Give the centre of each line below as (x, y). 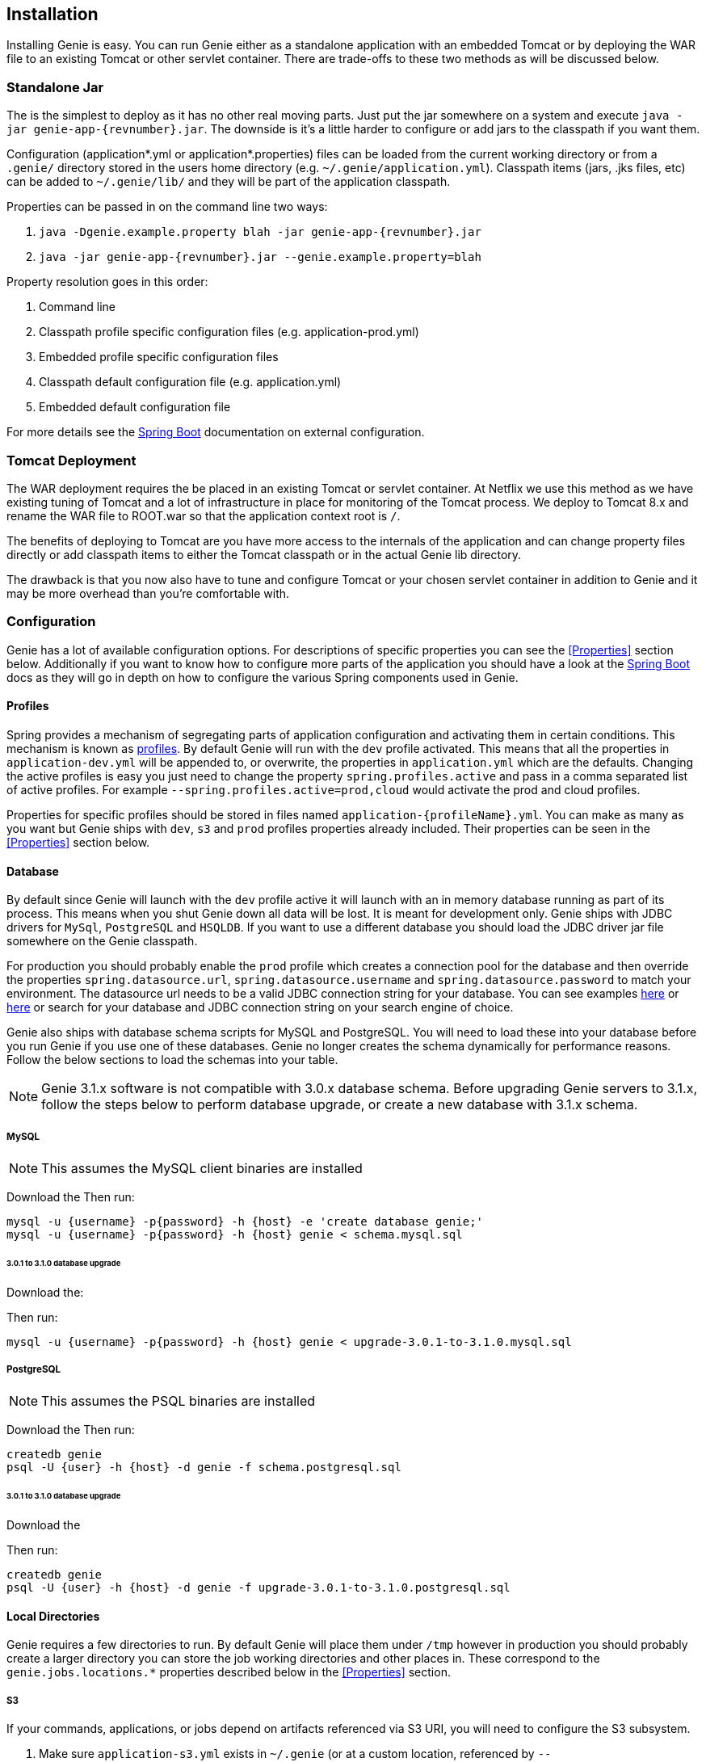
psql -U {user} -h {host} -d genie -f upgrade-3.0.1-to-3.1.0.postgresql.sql (258, 1588)
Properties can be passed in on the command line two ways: (167, 207)
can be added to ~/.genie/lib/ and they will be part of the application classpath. (229, 182)
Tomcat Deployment (71, 460)
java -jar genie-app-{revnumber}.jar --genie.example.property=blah (260, 257)
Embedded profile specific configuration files (159, 357)
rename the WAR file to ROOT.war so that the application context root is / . (204, 515)
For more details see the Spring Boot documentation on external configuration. (216, 432)
